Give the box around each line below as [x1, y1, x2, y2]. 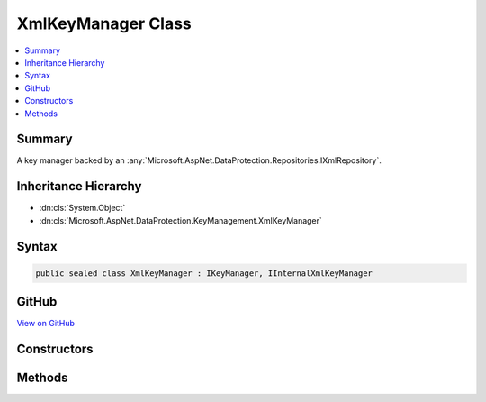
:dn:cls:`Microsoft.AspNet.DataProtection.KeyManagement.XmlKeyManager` [39, 215, 323, 225]
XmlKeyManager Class [16, 14, 193, 33]
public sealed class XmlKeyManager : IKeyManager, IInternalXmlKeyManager [35, 268, 373, 279]
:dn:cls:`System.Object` [39, 203, 126, 214]
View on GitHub [16, 318, 76, 329]
